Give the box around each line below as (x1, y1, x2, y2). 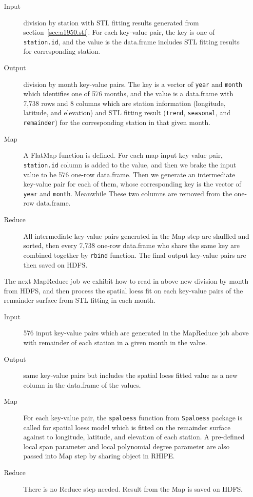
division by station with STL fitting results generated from (23, 17, 199, 27)
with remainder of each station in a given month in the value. (23, 337, 207, 348)
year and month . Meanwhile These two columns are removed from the (23, 188, 232, 198)
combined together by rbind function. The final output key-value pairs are (23, 249, 246, 260)
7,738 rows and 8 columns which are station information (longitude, (23, 98, 226, 108)
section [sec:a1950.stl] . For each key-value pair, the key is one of (23, 27, 215, 37)
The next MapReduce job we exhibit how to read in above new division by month (4, 276, 249, 286)
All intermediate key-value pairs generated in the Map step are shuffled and (23, 230, 250, 241)
